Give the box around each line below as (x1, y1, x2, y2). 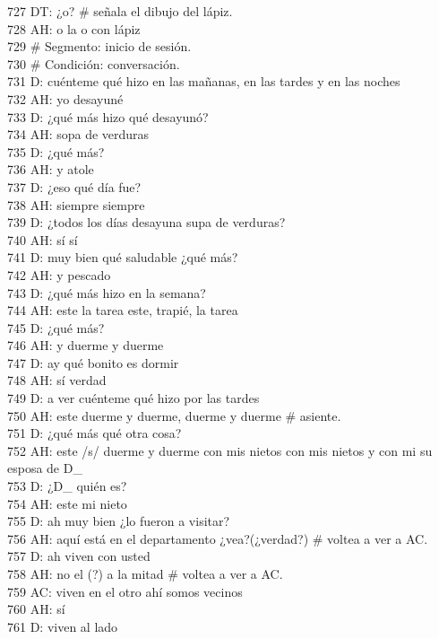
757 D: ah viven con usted (7, 547, 151, 565)
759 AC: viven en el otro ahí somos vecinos (7, 582, 243, 600)
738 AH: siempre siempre (7, 195, 145, 214)
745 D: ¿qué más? (7, 318, 105, 337)
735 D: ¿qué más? (7, 142, 105, 161)
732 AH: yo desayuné (7, 89, 124, 108)
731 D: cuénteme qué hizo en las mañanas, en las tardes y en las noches (7, 72, 400, 91)
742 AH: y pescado (7, 265, 111, 284)
